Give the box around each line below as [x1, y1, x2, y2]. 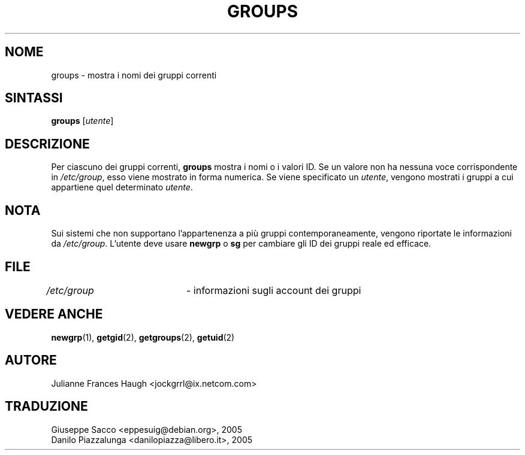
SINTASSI [5, 90, 63, 106]
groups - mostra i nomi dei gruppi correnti [51, 69, 217, 80]
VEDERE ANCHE [5, 307, 103, 322]
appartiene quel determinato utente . [51, 182, 193, 193]
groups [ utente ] [51, 116, 114, 126]
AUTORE [5, 353, 57, 368]
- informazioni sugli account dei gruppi [186, 284, 361, 296]
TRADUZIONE [5, 399, 88, 414]
